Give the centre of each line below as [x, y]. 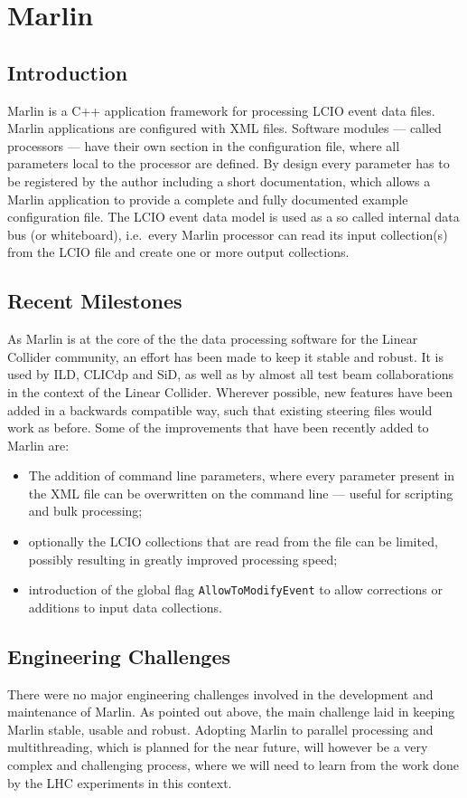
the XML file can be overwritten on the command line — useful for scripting [241, 493]
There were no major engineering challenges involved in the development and [220, 693]
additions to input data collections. [125, 607]
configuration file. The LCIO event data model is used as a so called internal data [233, 217]
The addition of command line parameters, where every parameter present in [242, 475]
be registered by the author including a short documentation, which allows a [219, 180]
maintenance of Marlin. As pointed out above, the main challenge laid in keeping [231, 712]
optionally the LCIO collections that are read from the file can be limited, [233, 541]
